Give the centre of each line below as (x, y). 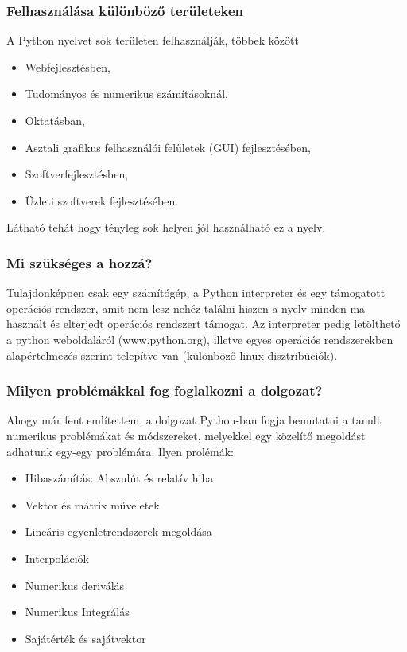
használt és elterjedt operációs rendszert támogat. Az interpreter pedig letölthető (203, 324)
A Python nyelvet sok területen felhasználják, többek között (153, 40)
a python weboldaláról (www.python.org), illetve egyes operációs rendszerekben (200, 339)
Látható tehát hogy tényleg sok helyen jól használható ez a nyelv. (166, 227)
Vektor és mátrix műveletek (92, 504)
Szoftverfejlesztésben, (77, 174)
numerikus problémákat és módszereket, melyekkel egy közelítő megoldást (186, 435)
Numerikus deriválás (75, 585)
